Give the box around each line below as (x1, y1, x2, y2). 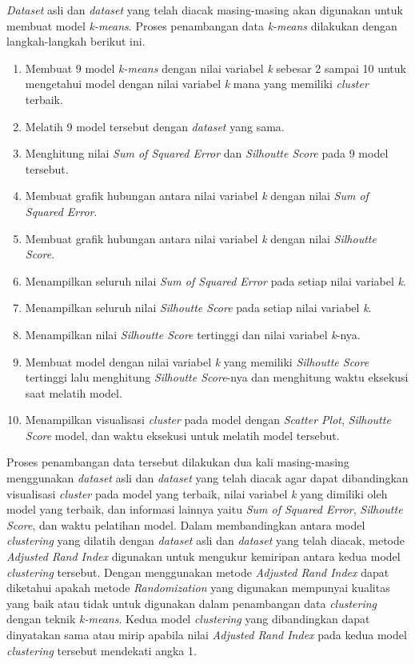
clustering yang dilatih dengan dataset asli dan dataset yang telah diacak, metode (6, 532, 405, 549)
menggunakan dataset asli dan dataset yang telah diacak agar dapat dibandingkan (6, 470, 409, 486)
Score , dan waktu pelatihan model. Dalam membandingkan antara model (6, 516, 365, 533)
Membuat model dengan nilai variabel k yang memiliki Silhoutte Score (25, 353, 369, 370)
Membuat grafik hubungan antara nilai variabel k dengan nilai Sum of (25, 187, 369, 204)
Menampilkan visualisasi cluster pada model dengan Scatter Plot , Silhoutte (25, 411, 391, 428)
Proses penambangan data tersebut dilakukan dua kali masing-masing (6, 454, 349, 470)
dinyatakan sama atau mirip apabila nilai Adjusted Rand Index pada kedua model (6, 626, 407, 642)
